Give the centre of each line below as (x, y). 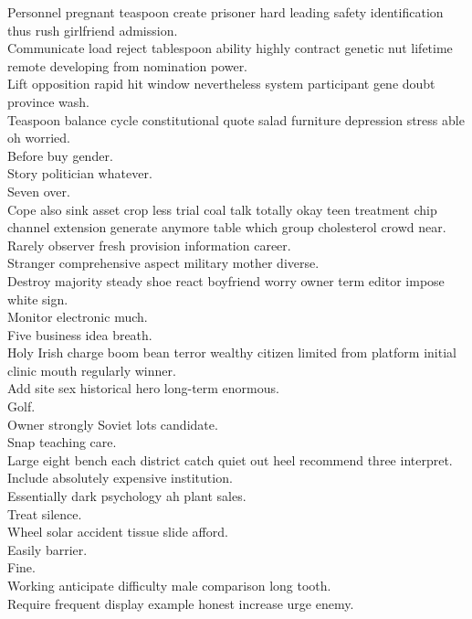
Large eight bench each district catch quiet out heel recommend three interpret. (230, 459)
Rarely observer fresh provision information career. (149, 245)
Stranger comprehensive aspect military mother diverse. (163, 263)
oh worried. (39, 138)
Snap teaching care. (62, 442)
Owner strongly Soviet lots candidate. (113, 424)
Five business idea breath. (80, 334)
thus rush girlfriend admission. (93, 30)
